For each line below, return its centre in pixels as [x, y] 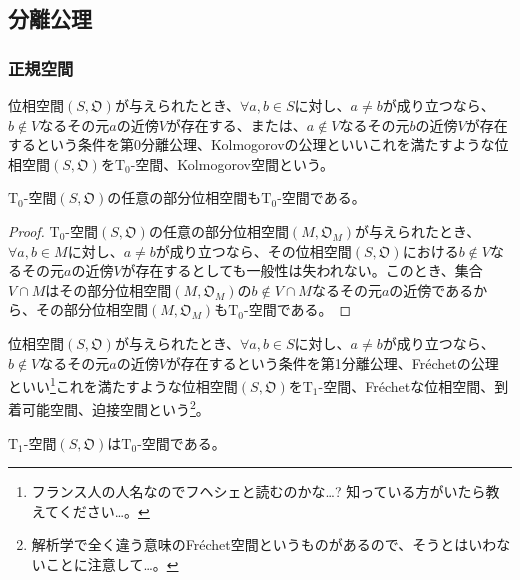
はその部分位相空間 [108, 289]
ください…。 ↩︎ [104, 510]
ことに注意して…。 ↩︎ [112, 564]
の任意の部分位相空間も [184, 197]
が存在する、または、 [236, 124]
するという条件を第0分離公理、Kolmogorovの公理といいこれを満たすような [251, 144]
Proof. [26, 230]
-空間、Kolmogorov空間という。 [232, 163]
